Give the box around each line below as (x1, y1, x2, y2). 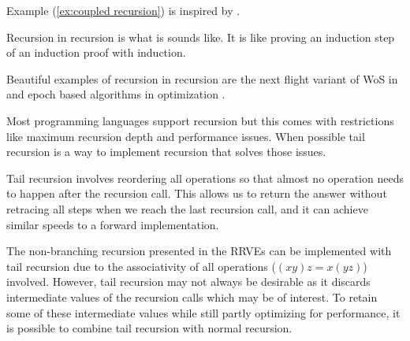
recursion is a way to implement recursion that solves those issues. (6, 143, 326, 160)
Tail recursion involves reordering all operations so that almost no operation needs (6, 169, 404, 186)
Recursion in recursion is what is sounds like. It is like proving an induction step (6, 28, 395, 45)
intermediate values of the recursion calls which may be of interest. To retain (6, 288, 378, 305)
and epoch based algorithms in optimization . (6, 86, 225, 102)
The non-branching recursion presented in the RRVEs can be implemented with (6, 243, 392, 259)
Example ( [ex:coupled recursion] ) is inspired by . (6, 2, 240, 18)
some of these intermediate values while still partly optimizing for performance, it (6, 304, 401, 321)
